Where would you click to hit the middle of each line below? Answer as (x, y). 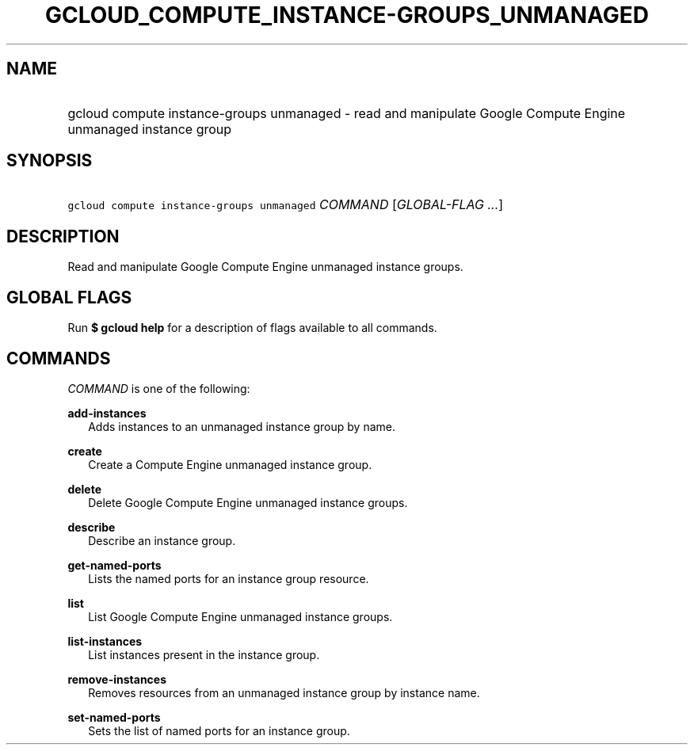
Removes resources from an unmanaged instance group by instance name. (284, 692)
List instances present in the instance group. (204, 654)
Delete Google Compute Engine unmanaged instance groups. (248, 502)
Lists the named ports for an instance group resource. (229, 578)
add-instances (107, 413)
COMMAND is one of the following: (159, 388)
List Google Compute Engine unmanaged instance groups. (240, 616)
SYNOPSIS (50, 161)
